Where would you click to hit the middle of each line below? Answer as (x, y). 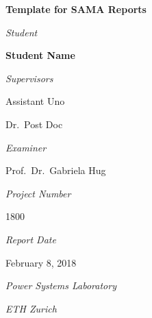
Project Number (38, 193)
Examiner (26, 147)
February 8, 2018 (41, 262)
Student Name (40, 55)
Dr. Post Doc (34, 124)
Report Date (31, 239)
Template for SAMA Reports (76, 9)
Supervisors (29, 78)
